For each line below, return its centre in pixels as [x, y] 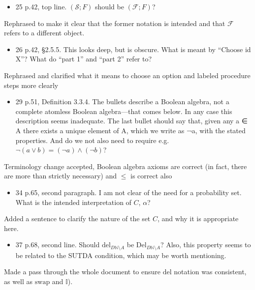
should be [110, 6]
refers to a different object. [44, 33]
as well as [18, 281]
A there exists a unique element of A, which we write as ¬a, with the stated [130, 130]
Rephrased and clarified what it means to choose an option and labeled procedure [127, 75]
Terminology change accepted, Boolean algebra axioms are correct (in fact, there [126, 166]
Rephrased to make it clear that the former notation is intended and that [115, 23]
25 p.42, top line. [41, 6]
